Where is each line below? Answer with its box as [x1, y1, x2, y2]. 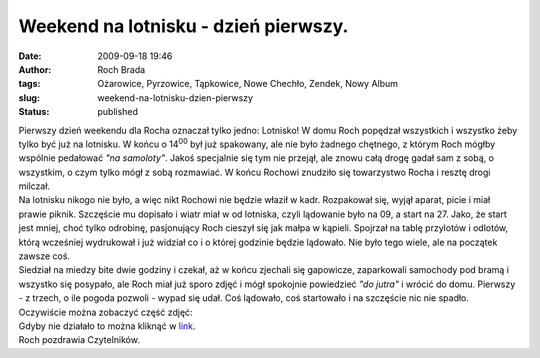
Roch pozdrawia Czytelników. [18, 334, 140, 346]
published [97, 106, 139, 118]
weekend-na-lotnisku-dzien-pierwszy [97, 91, 254, 104]
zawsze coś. [18, 250, 70, 262]
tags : [18, 78, 41, 90]
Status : [18, 106, 50, 118]
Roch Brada [97, 63, 146, 75]
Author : [18, 63, 52, 75]
